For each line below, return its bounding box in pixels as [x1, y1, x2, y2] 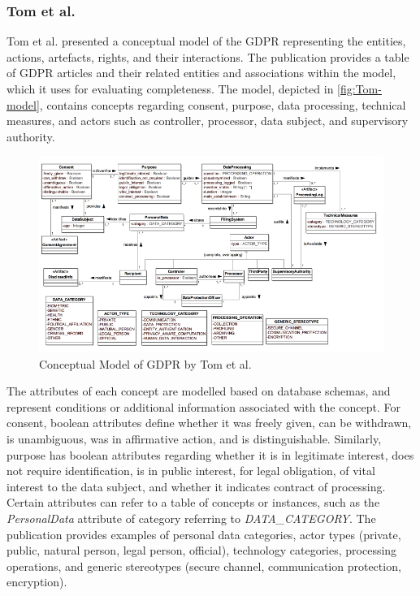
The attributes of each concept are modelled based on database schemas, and [6, 382, 391, 399]
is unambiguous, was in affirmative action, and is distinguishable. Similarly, [6, 430, 382, 447]
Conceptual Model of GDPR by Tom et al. [39, 355, 252, 372]
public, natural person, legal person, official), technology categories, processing [6, 542, 397, 559]
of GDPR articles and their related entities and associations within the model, [6, 64, 396, 81]
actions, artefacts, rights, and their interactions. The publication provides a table [6, 48, 409, 65]
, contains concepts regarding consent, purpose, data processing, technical [39, 96, 406, 113]
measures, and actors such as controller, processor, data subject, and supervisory [6, 112, 409, 129]
